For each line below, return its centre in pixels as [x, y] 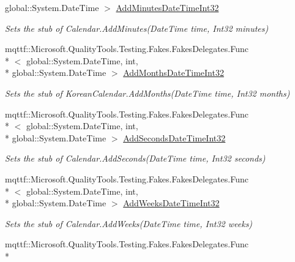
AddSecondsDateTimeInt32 [174, 137]
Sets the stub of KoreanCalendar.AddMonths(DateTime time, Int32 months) [147, 93]
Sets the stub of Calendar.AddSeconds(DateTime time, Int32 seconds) [135, 158]
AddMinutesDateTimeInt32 [167, 7]
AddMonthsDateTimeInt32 [174, 73]
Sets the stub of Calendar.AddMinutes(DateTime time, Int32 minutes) [137, 28]
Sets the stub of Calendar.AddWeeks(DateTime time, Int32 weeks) [129, 223]
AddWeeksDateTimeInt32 [171, 203]
